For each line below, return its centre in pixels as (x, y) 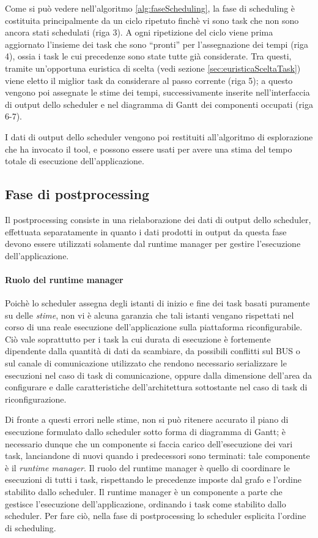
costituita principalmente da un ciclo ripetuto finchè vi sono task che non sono (152, 20)
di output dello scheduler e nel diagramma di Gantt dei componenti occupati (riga (159, 104)
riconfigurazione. (36, 399)
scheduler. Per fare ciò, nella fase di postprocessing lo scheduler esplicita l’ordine (156, 516)
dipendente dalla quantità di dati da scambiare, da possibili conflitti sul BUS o (153, 351)
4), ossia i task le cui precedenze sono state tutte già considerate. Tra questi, (148, 56)
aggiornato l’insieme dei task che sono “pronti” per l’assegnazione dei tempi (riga (157, 44)
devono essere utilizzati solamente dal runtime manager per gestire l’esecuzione (153, 244)
